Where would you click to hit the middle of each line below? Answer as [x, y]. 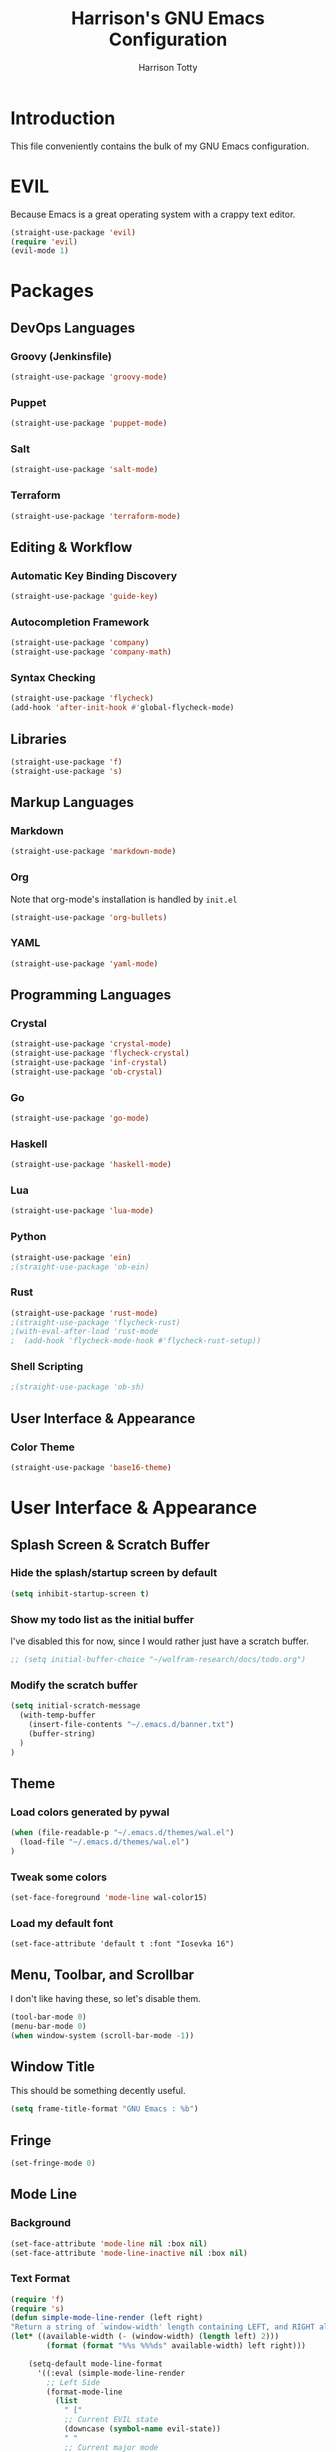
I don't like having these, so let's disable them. [106, 1998]
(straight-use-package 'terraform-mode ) [96, 516]
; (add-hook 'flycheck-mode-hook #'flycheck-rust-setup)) [136, 1341]
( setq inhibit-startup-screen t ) [80, 1593]
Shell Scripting [47, 1367]
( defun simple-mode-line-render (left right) [106, 2318]
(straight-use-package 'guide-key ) [84, 597]
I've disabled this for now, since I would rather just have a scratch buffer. [160, 1641]
